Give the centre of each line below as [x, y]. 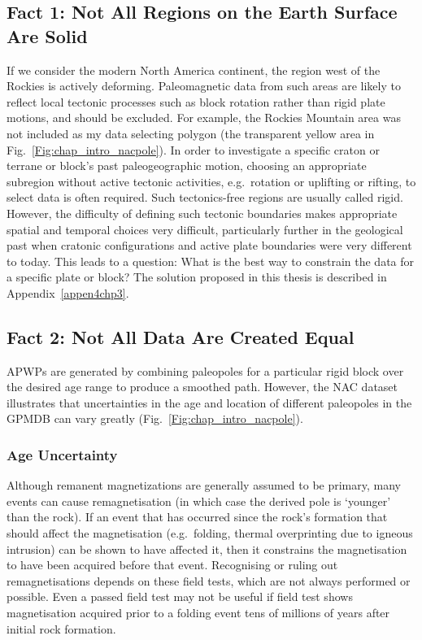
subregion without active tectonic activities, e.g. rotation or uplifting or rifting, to [211, 181]
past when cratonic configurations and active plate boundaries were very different [209, 245]
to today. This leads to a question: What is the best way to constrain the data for [211, 261]
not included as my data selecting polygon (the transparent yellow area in [191, 133]
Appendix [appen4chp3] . [68, 292]
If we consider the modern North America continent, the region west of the [194, 70]
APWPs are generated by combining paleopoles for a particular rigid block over [205, 370]
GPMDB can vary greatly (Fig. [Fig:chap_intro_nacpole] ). [155, 418]
